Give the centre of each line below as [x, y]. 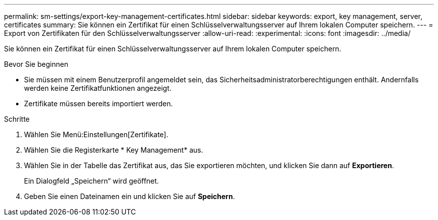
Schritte [17, 119]
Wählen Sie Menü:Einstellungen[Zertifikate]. [96, 134]
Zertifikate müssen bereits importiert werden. [98, 104]
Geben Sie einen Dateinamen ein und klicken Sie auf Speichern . [129, 196]
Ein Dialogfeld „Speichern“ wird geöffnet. [91, 181]
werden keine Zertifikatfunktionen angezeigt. [98, 88]
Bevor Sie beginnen [36, 64]
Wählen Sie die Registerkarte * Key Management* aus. [114, 150]
